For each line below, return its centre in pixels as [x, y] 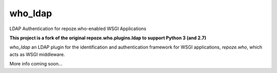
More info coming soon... [36, 64]
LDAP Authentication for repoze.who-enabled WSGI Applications [78, 29]
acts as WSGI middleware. [37, 54]
